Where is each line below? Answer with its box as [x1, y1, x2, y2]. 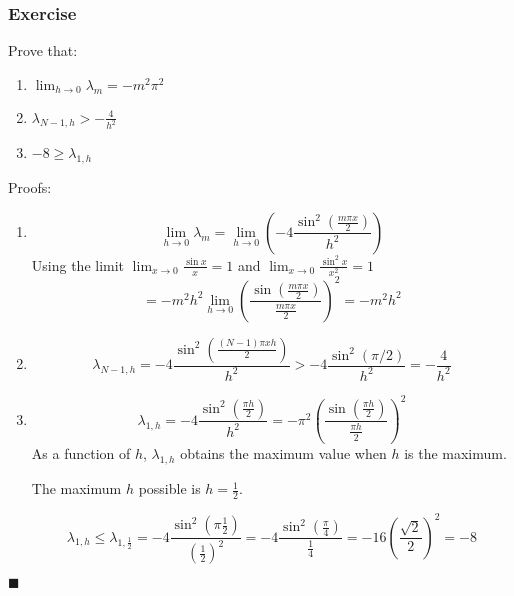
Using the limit [31, 254, 125, 275]
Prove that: [8, 40, 78, 61]
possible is [138, 478, 201, 499]
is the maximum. [404, 443, 507, 464]
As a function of [31, 443, 131, 464]
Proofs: [8, 177, 52, 198]
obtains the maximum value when [180, 443, 387, 464]
